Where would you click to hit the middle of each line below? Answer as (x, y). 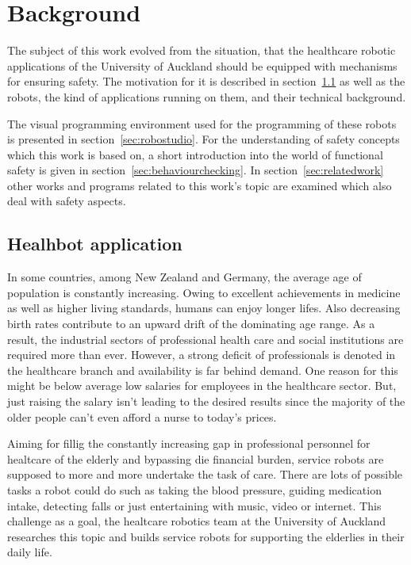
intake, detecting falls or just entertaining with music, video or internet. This (194, 505)
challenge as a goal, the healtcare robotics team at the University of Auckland (197, 521)
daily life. (30, 552)
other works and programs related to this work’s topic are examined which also (200, 185)
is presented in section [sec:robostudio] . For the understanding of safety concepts (204, 139)
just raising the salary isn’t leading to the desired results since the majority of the (206, 401)
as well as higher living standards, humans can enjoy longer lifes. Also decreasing (204, 308)
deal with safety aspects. (67, 201)
